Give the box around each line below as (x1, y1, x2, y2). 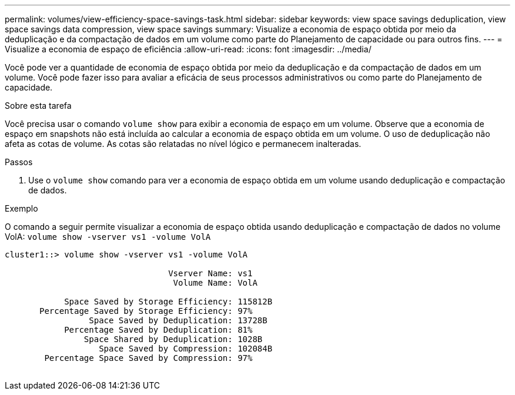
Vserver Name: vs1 (168, 269, 253, 278)
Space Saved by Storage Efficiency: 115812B (64, 297, 273, 306)
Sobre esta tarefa (5, 101, 72, 111)
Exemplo (5, 203, 38, 213)
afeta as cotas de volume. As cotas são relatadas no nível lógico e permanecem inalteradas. (5, 139, 362, 149)
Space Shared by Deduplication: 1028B (83, 334, 263, 344)
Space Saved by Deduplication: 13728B (89, 316, 267, 325)
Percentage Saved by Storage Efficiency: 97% (39, 306, 253, 316)
